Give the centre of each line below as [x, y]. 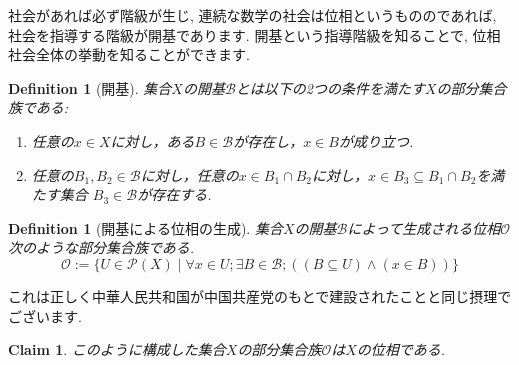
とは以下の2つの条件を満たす [330, 87]
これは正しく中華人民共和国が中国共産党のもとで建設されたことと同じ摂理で [260, 295]
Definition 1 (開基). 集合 [90, 87]
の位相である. [400, 349]
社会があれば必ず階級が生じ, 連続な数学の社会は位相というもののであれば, [252, 15]
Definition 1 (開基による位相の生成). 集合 [145, 227]
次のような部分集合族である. [101, 247]
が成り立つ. [376, 140]
